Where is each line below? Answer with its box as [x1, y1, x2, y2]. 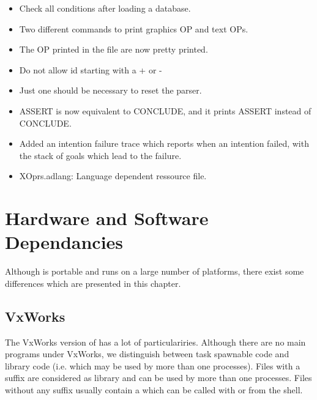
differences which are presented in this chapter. [5, 276, 181, 289]
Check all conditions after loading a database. [19, 2, 191, 14]
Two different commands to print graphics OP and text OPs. [19, 22, 248, 35]
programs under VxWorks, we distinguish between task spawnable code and [5, 347, 289, 360]
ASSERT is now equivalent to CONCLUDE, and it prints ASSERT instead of [19, 104, 311, 117]
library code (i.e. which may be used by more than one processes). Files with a [5, 359, 300, 372]
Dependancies [5, 229, 124, 254]
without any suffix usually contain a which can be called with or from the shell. [5, 383, 303, 396]
